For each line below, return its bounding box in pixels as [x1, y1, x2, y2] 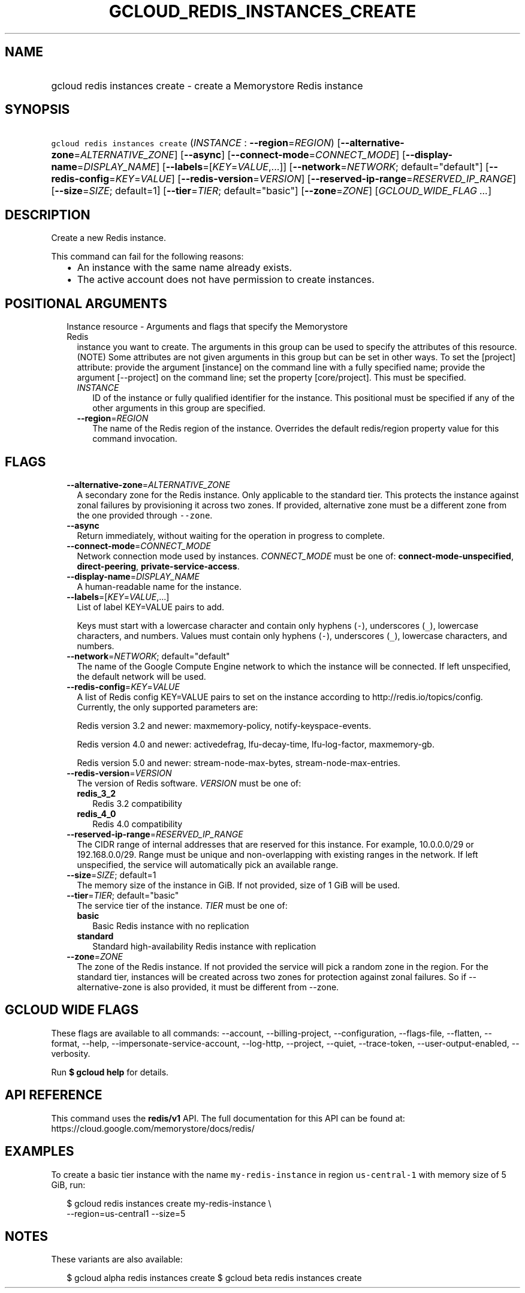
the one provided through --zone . [77, 510, 213, 520]
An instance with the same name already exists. [77, 261, 292, 274]
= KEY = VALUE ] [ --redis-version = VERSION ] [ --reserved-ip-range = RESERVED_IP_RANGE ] [109, 173, 517, 185]
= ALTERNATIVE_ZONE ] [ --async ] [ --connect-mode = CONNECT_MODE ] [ [74, 149, 406, 161]
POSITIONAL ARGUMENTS [5, 296, 167, 311]
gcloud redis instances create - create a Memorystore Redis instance [51, 79, 363, 92]
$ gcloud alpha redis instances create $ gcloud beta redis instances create [67, 1273, 362, 1283]
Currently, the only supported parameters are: [77, 701, 258, 712]
